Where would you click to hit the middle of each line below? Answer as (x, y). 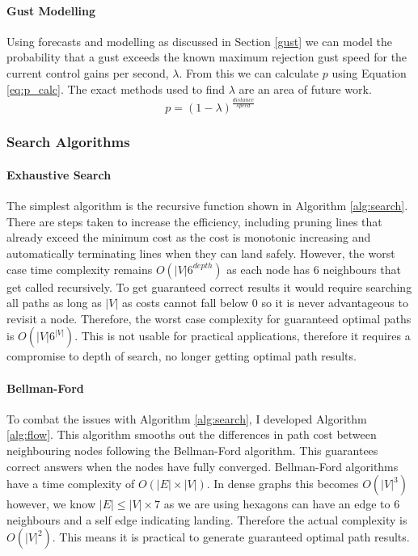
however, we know (51, 504)
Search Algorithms (68, 142)
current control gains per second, (88, 72)
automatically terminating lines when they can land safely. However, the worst (201, 253)
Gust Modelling (51, 10)
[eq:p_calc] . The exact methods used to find (116, 88)
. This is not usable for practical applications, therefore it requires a (243, 336)
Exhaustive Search (59, 174)
